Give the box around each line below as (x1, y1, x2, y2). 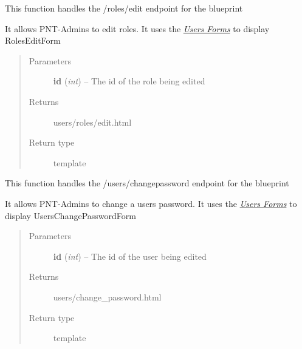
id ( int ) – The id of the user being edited (53, 249, 207, 262)
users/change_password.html (53, 290, 162, 303)
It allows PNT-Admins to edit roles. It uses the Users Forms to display (5, 22, 270, 35)
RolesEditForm (5, 34, 61, 47)
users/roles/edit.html (53, 115, 132, 128)
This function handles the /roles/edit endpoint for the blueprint (5, 2, 243, 14)
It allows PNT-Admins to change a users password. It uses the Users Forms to (5, 197, 297, 209)
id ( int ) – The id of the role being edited (53, 75, 205, 87)
